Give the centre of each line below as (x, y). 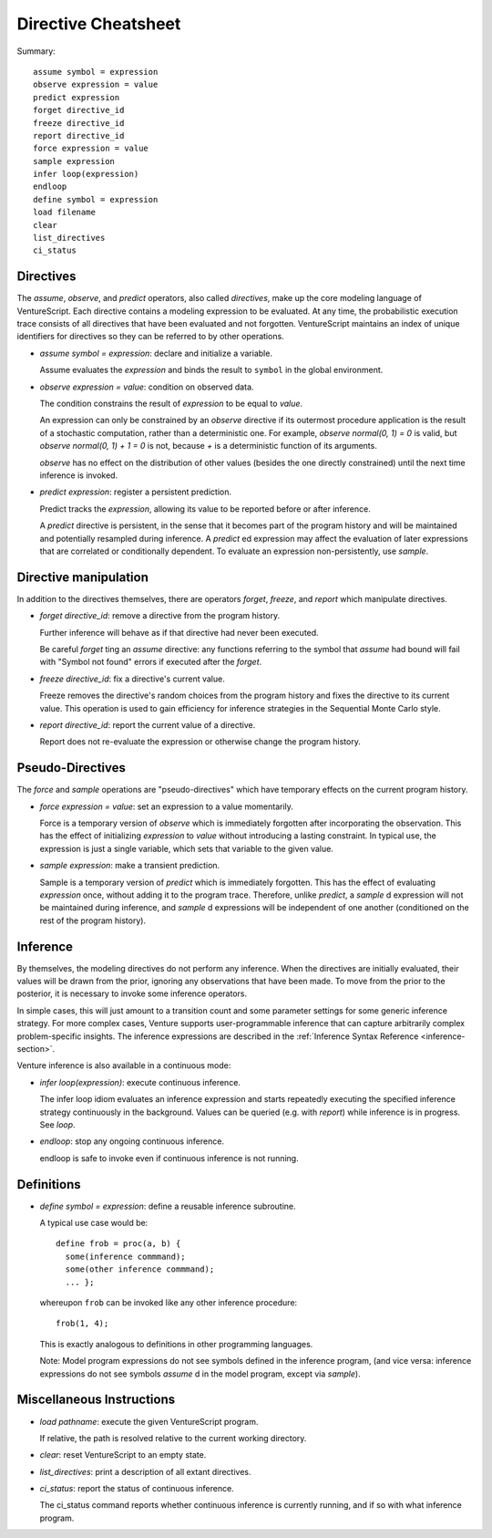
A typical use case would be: (94, 1223)
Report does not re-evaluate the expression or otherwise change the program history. (200, 742)
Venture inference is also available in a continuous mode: (124, 1065)
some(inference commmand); (125, 1256)
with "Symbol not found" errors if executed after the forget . (151, 662)
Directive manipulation (83, 577)
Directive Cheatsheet (99, 24)
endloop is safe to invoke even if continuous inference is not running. (169, 1158)
